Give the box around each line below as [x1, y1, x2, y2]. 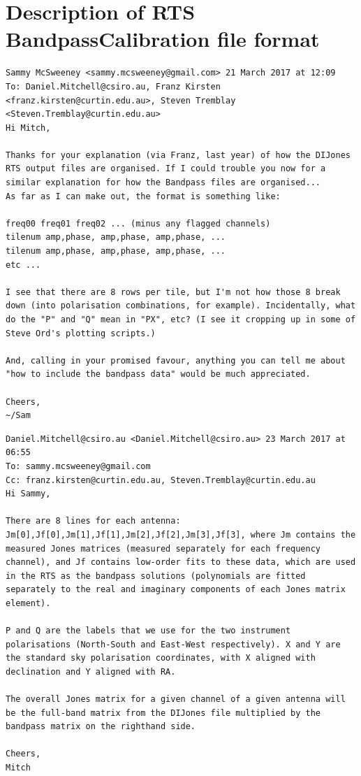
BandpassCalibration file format [6, 24, 320, 53]
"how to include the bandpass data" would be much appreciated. [6, 369, 311, 380]
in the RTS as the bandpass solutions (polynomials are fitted [6, 570, 306, 581]
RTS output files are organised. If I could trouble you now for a [6, 164, 326, 174]
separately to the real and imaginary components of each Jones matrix [6, 584, 346, 595]
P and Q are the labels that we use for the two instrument [6, 626, 291, 636]
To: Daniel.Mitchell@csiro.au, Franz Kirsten [6, 81, 221, 92]
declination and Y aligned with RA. [6, 666, 176, 677]
